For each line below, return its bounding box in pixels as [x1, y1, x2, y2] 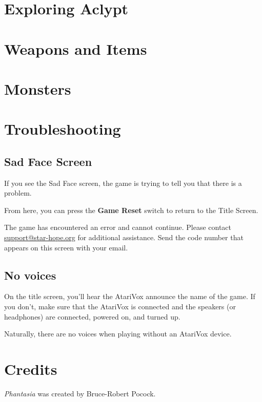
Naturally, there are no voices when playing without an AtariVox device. [4, 328, 232, 339]
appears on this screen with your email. [4, 242, 128, 252]
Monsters [4, 78, 71, 99]
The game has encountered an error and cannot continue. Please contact [4, 222, 232, 232]
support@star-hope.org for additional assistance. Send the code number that [4, 232, 244, 243]
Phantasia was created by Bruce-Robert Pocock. [4, 388, 156, 398]
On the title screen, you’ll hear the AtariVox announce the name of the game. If [4, 291, 255, 302]
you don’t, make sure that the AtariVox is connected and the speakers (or [4, 301, 236, 312]
